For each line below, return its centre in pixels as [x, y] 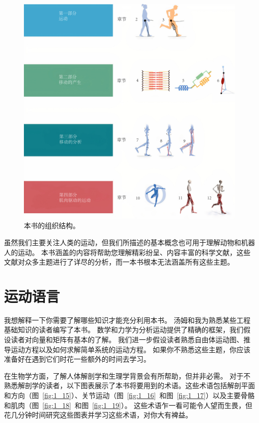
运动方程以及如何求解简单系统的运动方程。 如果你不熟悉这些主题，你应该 [130, 349]
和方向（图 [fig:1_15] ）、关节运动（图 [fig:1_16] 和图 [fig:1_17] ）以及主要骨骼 [129, 395]
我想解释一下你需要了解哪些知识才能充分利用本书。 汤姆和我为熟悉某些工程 [127, 320]
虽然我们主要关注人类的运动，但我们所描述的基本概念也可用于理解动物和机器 [129, 242]
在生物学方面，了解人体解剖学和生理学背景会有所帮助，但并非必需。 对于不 [127, 375]
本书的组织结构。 [52, 225]
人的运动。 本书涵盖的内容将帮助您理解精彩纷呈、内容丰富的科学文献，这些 [127, 252]
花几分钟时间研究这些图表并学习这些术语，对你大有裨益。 [98, 415]
